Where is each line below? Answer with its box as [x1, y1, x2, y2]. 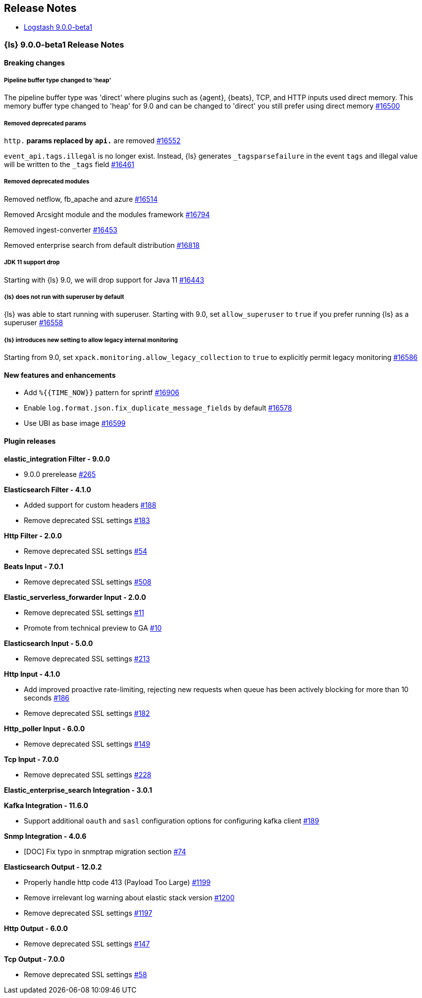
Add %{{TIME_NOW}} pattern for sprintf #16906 [24, 388, 179, 397]
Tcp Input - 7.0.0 [4, 755, 59, 763]
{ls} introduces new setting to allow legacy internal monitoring [4, 336, 178, 344]
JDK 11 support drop [4, 259, 60, 266]
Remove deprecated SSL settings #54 [24, 546, 147, 555]
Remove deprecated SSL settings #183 [24, 516, 150, 525]
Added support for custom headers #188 [24, 500, 157, 509]
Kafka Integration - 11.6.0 [4, 801, 88, 810]
